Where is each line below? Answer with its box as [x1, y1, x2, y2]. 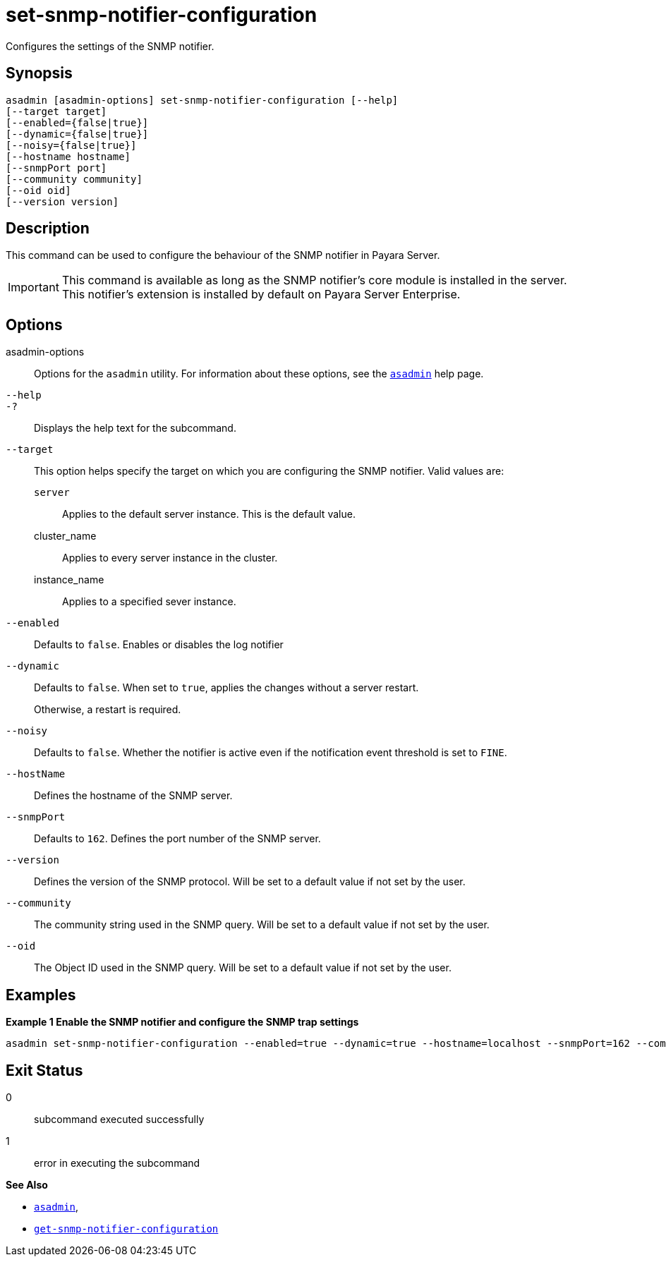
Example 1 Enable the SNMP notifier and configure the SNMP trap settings [6, 1016, 359, 1029]
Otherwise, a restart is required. [34, 703, 181, 716]
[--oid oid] [6, 184, 71, 196]
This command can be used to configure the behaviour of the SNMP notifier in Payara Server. [6, 249, 440, 262]
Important [8, 280, 59, 295]
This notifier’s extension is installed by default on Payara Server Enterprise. [61, 287, 461, 302]
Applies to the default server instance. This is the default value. [62, 508, 356, 521]
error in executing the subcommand [34, 1156, 200, 1169]
